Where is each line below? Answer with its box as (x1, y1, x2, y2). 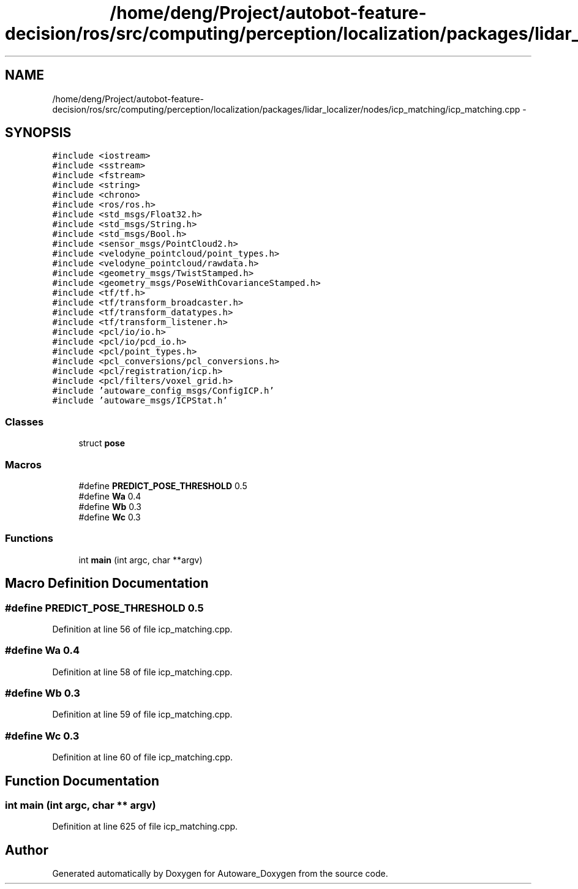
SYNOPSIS (5, 125, 72, 141)
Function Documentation (5, 773, 159, 789)
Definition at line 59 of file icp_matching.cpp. (52, 709, 233, 720)
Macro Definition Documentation (5, 576, 209, 591)
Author (5, 842, 48, 858)
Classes (5, 415, 44, 428)
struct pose (78, 438, 126, 449)
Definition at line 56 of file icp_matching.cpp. (52, 623, 233, 634)
